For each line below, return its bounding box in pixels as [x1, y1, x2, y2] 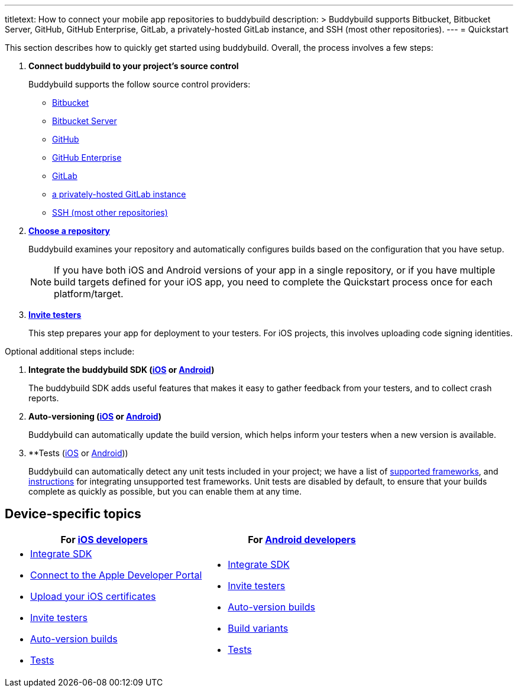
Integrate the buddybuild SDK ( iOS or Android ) [28, 365, 215, 375]
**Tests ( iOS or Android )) [28, 448, 128, 458]
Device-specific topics [5, 506, 141, 522]
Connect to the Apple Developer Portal [30, 568, 202, 581]
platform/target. [54, 288, 124, 300]
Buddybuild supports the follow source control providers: [28, 79, 251, 89]
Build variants [228, 622, 289, 634]
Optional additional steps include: [5, 346, 135, 356]
